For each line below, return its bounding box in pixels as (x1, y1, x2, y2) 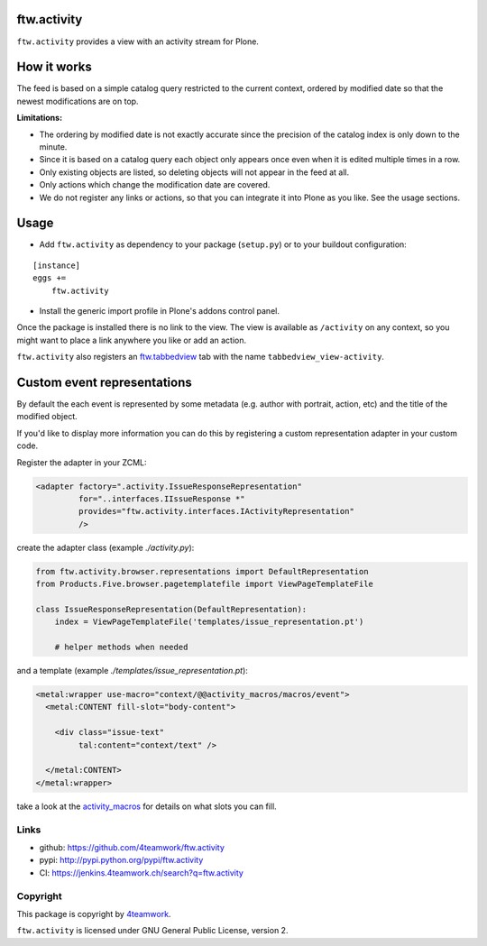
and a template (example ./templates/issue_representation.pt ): (16, 666, 248, 676)
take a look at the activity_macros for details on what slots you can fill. (16, 801, 277, 812)
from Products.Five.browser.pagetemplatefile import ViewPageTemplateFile (35, 579, 374, 590)
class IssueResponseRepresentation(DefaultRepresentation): (35, 604, 308, 614)
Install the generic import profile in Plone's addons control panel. (39, 306, 280, 317)
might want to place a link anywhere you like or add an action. (16, 335, 247, 345)
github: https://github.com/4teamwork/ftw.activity (39, 841, 225, 852)
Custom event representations (16, 375, 193, 390)
